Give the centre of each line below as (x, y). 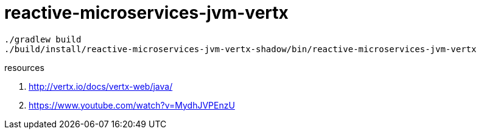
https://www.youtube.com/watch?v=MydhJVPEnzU (132, 105)
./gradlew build (43, 39)
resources (24, 67)
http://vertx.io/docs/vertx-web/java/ (101, 86)
